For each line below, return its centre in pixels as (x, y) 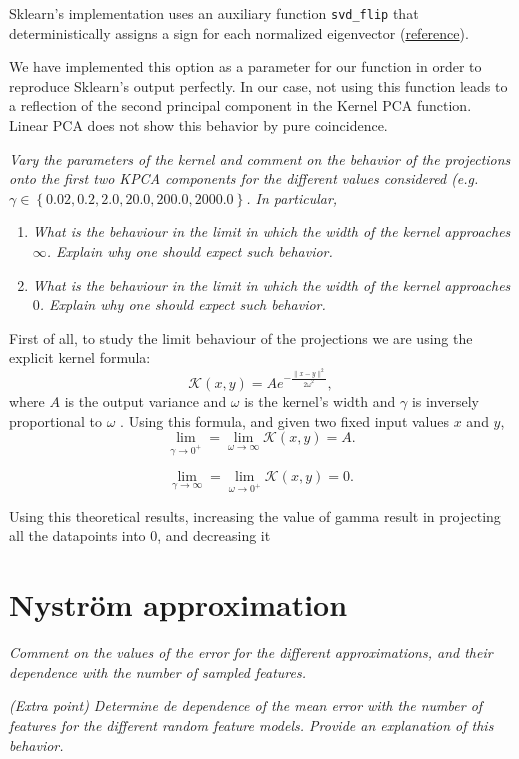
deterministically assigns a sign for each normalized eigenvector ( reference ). (239, 32)
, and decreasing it (214, 535)
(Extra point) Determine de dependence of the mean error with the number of (246, 705)
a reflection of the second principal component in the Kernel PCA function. (240, 105)
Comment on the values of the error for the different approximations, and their (251, 652)
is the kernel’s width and (320, 401)
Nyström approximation (178, 604)
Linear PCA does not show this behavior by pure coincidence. (198, 125)
